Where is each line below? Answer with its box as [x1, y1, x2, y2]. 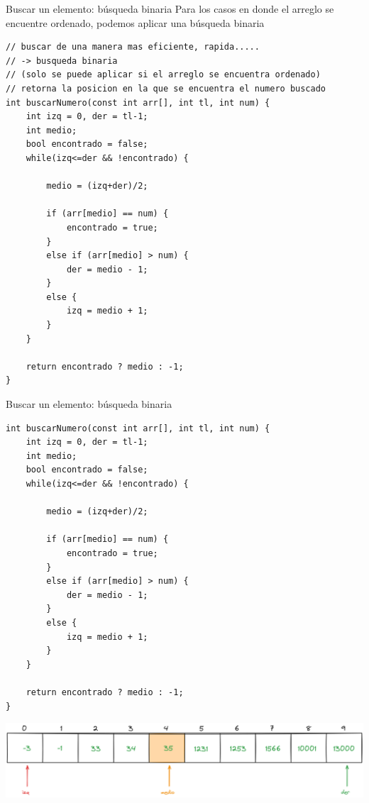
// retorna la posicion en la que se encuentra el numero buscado [6, 83, 326, 94]
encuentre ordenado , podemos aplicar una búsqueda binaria [6, 15, 265, 30]
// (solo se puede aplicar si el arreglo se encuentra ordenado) [6, 70, 321, 80]
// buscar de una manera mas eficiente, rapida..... [6, 42, 260, 52]
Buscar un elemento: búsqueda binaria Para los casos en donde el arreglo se [6, 1, 334, 16]
